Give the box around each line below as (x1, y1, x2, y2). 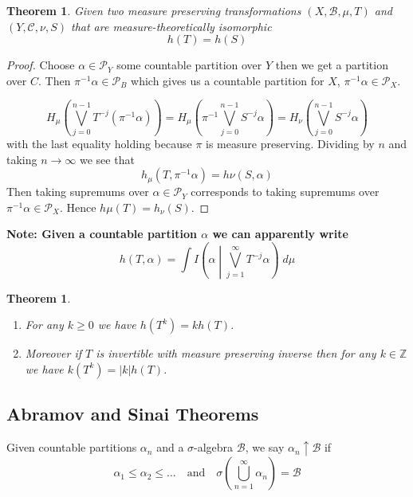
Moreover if (25, 345, 81, 362)
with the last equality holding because (6, 135, 192, 152)
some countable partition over (116, 57, 262, 73)
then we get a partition (275, 57, 388, 73)
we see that (79, 151, 135, 167)
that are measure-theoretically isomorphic (70, 18, 272, 34)
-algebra (194, 439, 234, 456)
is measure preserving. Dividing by (206, 135, 375, 152)
